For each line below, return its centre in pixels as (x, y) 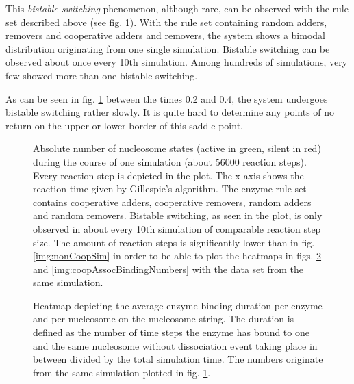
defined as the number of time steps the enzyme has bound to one (171, 332)
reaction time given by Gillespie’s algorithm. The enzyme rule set (170, 189)
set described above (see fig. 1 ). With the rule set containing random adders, (166, 22)
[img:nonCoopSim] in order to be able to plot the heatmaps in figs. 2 (177, 256)
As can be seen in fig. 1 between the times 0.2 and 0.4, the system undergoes (167, 98)
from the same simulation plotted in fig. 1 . (122, 372)
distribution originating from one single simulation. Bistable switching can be (168, 48)
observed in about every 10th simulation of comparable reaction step (177, 228)
